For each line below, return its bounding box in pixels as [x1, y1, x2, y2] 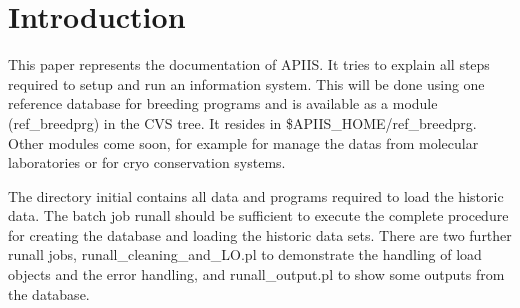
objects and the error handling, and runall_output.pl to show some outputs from [8, 264, 505, 285]
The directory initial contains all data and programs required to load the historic [8, 185, 504, 206]
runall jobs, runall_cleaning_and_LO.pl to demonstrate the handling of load [8, 244, 482, 265]
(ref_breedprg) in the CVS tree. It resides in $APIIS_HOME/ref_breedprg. [8, 112, 477, 133]
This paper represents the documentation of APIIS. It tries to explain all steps [8, 54, 490, 75]
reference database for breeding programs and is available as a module [8, 93, 438, 114]
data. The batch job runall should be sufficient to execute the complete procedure [8, 205, 509, 226]
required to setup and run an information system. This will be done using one [8, 73, 485, 94]
